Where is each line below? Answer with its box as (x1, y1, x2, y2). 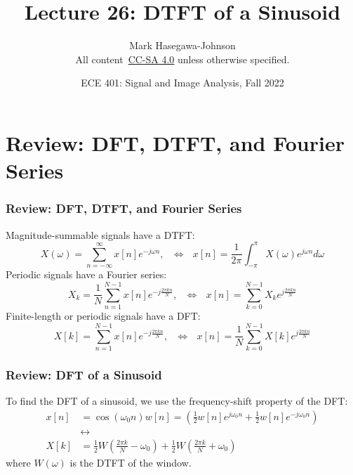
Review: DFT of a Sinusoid (6, 365, 162, 383)
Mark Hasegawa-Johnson (129, 38, 236, 53)
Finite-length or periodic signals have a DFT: (6, 308, 201, 323)
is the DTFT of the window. (69, 455, 192, 469)
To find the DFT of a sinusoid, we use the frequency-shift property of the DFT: (6, 393, 348, 408)
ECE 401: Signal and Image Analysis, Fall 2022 (81, 75, 284, 90)
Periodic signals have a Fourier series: (6, 267, 167, 282)
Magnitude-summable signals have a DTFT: (6, 227, 195, 242)
